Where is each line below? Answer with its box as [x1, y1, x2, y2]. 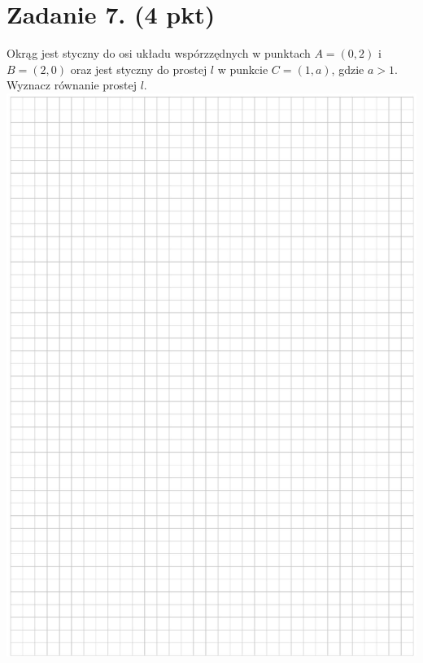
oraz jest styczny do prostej [70, 60, 207, 77]
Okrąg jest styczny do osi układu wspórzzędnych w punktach [7, 45, 311, 62]
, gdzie [331, 60, 364, 77]
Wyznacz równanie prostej [7, 76, 137, 93]
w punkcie [217, 60, 268, 77]
